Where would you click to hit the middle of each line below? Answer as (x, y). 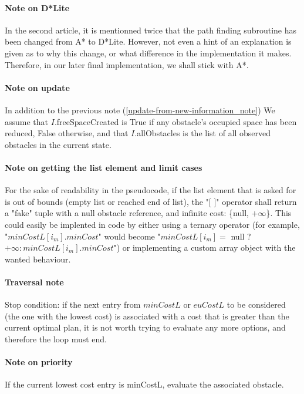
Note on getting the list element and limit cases (104, 167)
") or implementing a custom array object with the (205, 247)
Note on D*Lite (37, 7)
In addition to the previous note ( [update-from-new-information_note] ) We (140, 110)
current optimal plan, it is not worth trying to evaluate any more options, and (145, 327)
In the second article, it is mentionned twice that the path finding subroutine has (151, 30)
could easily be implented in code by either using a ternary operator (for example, (152, 224)
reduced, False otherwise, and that (67, 133)
